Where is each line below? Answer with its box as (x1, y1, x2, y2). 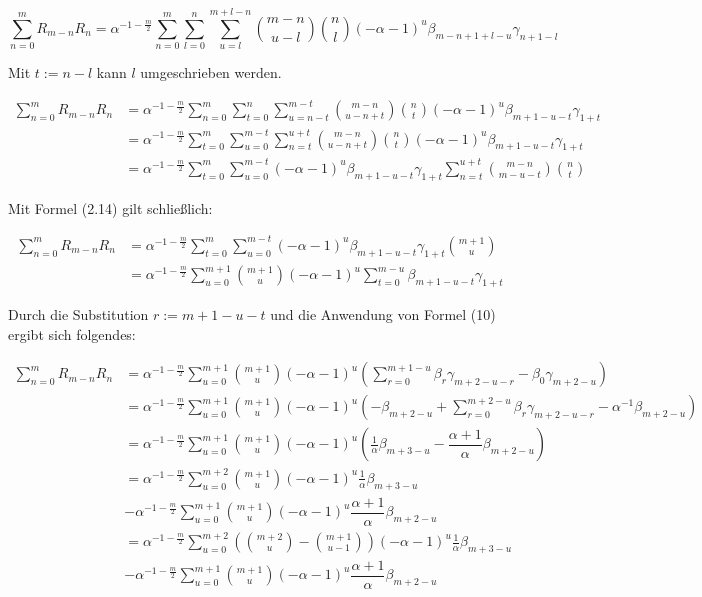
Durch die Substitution (8, 303, 149, 324)
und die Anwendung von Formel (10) (270, 303, 496, 324)
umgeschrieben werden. (140, 62, 282, 83)
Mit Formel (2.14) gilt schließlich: (8, 197, 213, 218)
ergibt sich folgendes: (8, 323, 136, 344)
